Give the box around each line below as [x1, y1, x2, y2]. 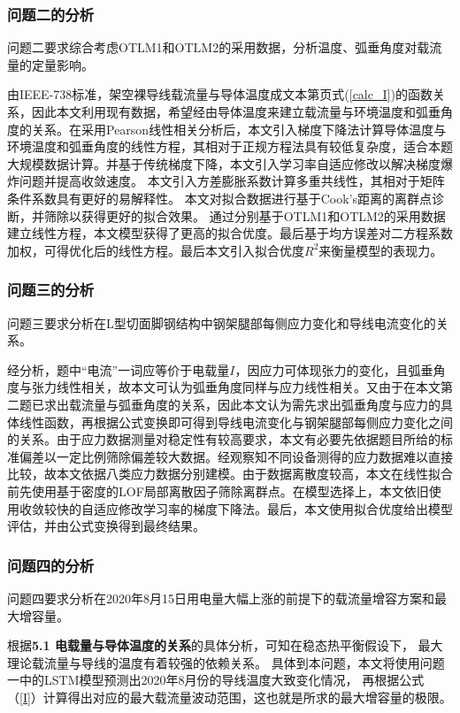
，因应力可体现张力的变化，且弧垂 [234, 360, 433, 379]
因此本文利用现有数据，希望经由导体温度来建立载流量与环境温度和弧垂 [31, 103, 441, 120]
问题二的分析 [7, 3, 95, 25]
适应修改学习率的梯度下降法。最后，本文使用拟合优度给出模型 [93, 499, 453, 517]
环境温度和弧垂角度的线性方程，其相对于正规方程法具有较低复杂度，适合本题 [7, 137, 453, 156]
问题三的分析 [7, 279, 95, 301]
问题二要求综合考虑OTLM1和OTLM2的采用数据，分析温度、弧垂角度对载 [7, 38, 430, 57]
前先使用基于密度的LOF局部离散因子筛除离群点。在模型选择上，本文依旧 [7, 481, 429, 500]
